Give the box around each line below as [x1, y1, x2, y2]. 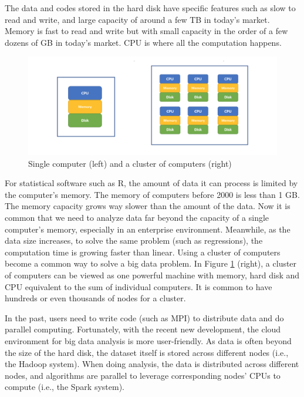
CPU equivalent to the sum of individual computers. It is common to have [5, 280, 272, 292]
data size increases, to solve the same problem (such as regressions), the [5, 234, 263, 247]
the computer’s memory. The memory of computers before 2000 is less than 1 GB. [5, 188, 300, 200]
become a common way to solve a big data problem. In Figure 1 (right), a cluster [5, 257, 297, 270]
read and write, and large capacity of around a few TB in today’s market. [5, 13, 270, 25]
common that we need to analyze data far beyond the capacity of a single [5, 211, 269, 224]
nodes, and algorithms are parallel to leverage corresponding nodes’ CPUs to [5, 369, 281, 381]
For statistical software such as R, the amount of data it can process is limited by [5, 177, 298, 189]
